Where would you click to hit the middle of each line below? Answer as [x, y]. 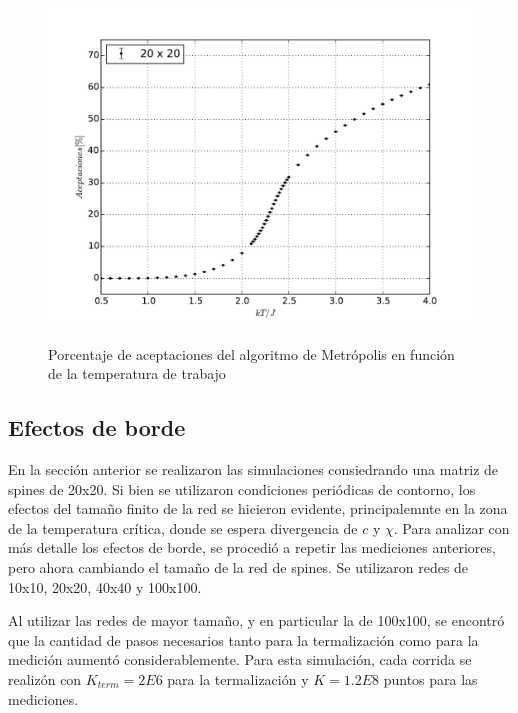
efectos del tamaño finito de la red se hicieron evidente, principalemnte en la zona [258, 508]
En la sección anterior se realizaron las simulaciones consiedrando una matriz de [253, 468]
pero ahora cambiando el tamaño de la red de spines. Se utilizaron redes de [238, 566]
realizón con [45, 678]
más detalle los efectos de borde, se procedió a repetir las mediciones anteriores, [252, 547]
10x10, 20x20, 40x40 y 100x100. [105, 586]
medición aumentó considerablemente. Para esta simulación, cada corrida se [240, 659]
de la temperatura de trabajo [137, 373]
